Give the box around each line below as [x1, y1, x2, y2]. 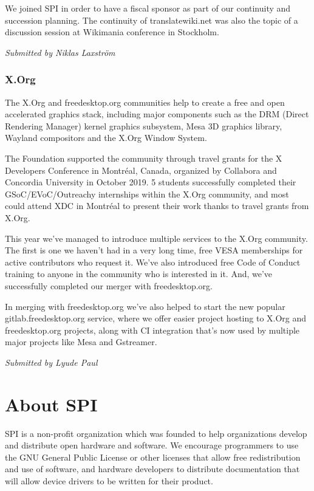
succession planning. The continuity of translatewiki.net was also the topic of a [5, 13, 298, 26]
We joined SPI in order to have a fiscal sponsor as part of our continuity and [5, 2, 291, 14]
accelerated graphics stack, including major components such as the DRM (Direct [5, 108, 309, 120]
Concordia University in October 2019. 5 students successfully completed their [5, 176, 296, 188]
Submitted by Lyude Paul [5, 355, 98, 368]
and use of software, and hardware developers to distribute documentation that [5, 462, 300, 475]
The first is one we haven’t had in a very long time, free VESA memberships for [5, 244, 303, 256]
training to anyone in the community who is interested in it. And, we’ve [5, 267, 273, 280]
